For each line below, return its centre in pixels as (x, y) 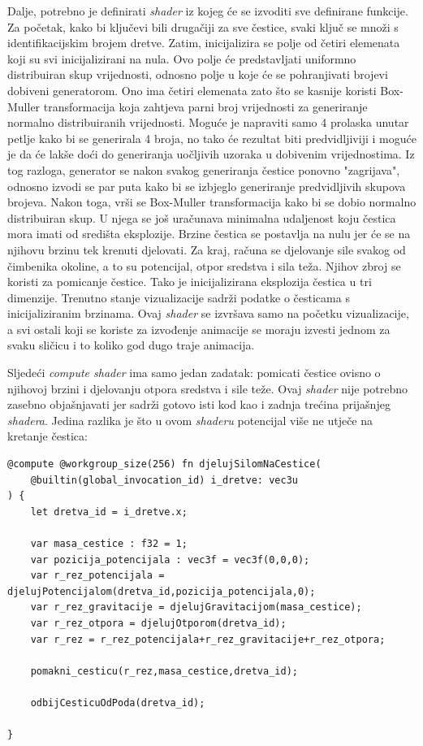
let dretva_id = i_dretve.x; (109, 512)
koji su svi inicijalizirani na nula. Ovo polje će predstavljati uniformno (182, 58)
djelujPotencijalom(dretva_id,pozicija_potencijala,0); (162, 591)
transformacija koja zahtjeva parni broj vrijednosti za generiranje (205, 106)
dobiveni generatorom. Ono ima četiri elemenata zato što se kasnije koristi (192, 90)
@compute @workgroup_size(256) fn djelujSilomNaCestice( (164, 464)
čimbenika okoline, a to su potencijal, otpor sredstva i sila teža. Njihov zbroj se (204, 265)
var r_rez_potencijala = (97, 576)
